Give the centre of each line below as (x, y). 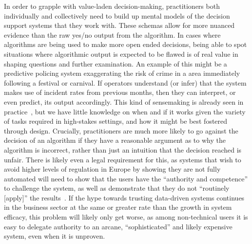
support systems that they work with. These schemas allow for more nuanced (119, 25)
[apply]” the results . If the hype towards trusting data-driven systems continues (124, 197)
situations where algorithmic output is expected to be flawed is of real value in (121, 54)
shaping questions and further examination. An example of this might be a (116, 63)
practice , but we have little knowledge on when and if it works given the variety (125, 111)
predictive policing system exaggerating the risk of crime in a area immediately (122, 73)
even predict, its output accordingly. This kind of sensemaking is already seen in (124, 101)
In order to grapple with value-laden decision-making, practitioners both (112, 6)
